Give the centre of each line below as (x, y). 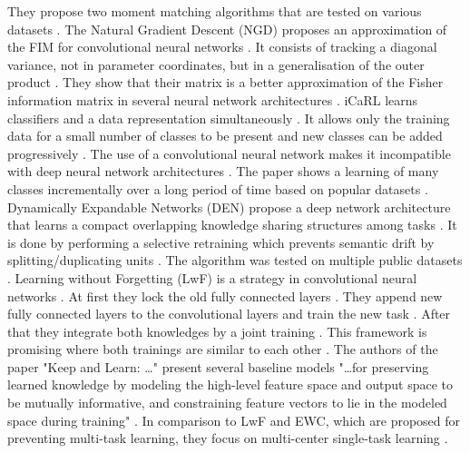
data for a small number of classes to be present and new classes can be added (225, 136)
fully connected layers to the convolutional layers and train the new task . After (229, 314)
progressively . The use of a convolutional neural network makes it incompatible (229, 153)
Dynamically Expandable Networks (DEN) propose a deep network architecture (229, 207)
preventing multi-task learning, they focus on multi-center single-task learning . (228, 438)
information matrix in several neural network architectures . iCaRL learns (213, 99)
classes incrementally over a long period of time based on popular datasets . (218, 188)
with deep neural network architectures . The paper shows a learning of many (223, 171)
